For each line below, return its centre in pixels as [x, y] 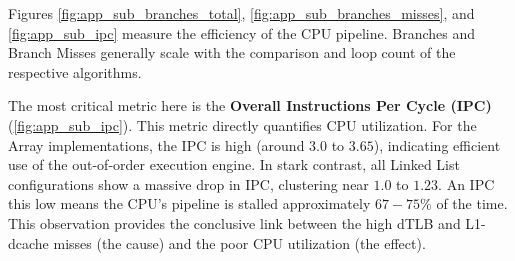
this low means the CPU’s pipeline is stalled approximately [189, 203]
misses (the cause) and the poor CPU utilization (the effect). [239, 242]
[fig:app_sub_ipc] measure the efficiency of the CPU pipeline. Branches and [241, 32]
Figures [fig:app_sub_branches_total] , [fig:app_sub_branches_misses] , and [241, 13]
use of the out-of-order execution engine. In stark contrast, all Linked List [234, 164]
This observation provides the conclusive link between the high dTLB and [234, 222]
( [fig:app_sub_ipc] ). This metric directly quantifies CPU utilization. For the [242, 124]
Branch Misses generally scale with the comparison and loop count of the [232, 52]
